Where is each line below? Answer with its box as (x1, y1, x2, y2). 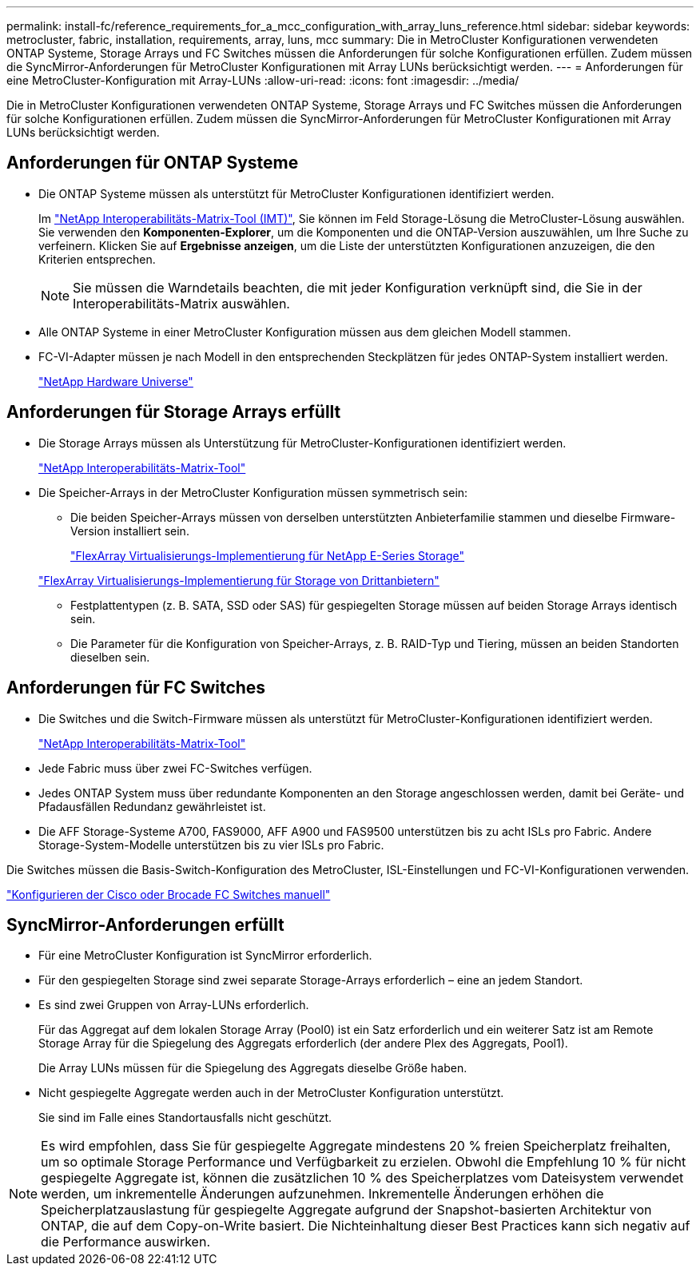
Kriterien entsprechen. (38, 252, 156, 266)
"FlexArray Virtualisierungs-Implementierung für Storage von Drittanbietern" (38, 573, 439, 587)
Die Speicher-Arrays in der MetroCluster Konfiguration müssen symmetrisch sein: (38, 485, 468, 499)
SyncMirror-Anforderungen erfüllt (6, 914, 284, 935)
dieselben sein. (70, 650, 150, 664)
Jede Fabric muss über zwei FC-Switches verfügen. (38, 761, 312, 775)
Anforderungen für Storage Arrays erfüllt (6, 402, 341, 423)
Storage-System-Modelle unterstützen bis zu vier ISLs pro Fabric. (38, 837, 384, 852)
